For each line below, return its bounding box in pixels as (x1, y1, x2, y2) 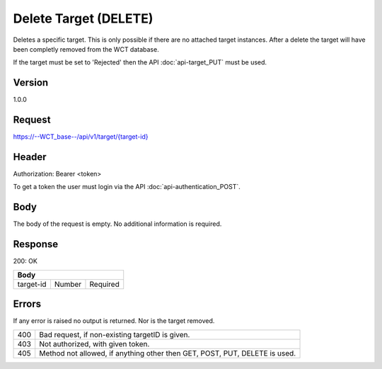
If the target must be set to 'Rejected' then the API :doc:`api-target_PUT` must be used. (13, 58, 267, 67)
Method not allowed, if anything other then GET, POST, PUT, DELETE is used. (39, 348, 296, 358)
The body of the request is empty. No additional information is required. (13, 220, 222, 228)
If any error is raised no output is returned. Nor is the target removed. (13, 317, 215, 325)
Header (13, 151, 47, 163)
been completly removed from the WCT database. (13, 45, 159, 53)
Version (13, 76, 49, 89)
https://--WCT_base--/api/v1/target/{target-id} (13, 132, 149, 141)
